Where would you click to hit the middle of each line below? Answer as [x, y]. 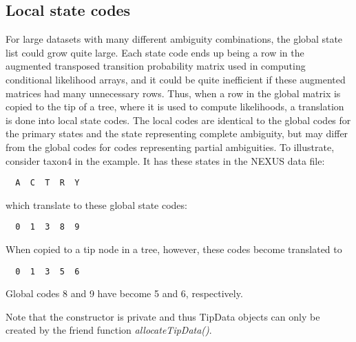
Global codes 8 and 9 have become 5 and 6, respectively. [124, 293]
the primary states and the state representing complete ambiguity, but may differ [177, 133]
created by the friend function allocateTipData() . [109, 330]
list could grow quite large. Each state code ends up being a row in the [155, 52]
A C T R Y [48, 183]
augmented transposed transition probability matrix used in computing [156, 66]
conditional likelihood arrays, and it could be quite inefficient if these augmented [176, 79]
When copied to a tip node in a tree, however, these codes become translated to [174, 249]
